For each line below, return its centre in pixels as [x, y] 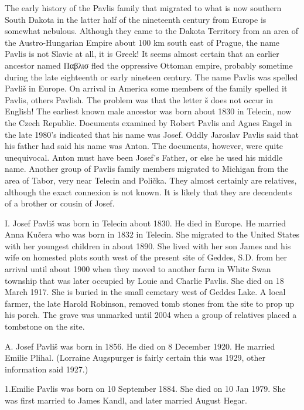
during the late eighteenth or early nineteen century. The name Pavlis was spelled [151, 77]
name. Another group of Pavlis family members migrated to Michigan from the [147, 169]
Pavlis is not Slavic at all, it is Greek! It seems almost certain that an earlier [142, 54]
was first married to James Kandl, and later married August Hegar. [126, 400]
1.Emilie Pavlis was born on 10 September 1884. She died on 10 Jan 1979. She [145, 389]
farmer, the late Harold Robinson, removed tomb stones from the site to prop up [150, 303]
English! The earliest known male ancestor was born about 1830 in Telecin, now [148, 111]
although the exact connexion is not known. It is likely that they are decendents [148, 192]
